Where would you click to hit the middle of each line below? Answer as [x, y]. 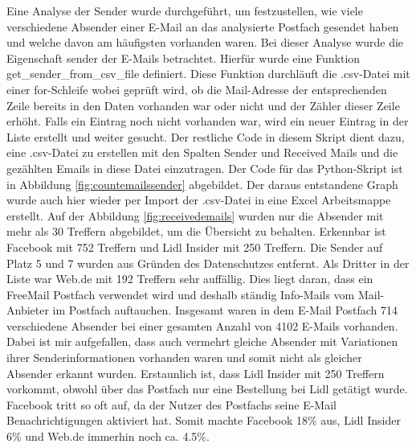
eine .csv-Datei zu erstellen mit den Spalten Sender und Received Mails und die [202, 152]
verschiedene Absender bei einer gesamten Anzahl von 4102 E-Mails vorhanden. [202, 325]
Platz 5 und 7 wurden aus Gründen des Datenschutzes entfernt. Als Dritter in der [208, 263]
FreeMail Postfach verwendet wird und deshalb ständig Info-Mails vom [181, 294]
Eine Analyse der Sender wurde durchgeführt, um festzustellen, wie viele [185, 10]
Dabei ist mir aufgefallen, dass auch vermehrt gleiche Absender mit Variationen [202, 341]
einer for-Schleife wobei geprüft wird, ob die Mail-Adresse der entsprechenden [197, 89]
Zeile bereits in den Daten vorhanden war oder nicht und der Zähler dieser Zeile [203, 105]
